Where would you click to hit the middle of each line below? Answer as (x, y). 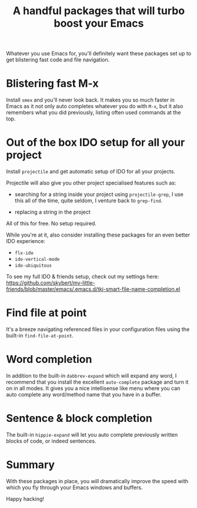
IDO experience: (26, 241)
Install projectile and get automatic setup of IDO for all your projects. (91, 172)
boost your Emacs (99, 23)
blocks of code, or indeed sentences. (51, 441)
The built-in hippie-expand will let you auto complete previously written (92, 434)
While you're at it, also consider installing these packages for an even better (98, 235)
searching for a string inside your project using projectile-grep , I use (99, 194)
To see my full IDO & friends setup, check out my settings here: (83, 277)
